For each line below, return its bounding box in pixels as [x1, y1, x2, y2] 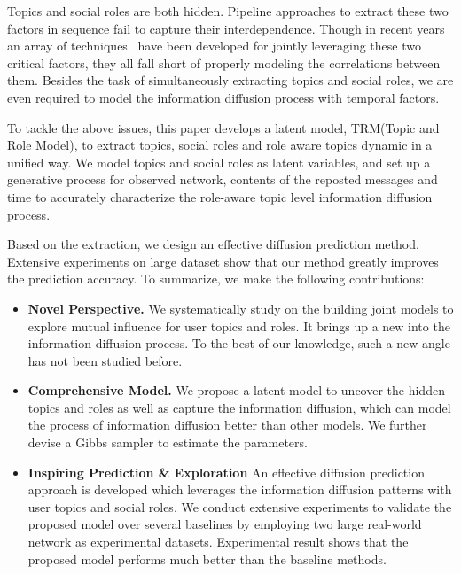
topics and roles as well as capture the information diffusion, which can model [27, 398, 451, 416]
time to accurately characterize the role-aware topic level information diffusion [7, 187, 433, 206]
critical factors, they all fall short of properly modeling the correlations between [7, 53, 441, 72]
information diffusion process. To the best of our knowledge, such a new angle [27, 334, 450, 353]
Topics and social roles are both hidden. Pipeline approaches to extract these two [7, 2, 449, 19]
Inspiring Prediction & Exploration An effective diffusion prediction [27, 462, 425, 481]
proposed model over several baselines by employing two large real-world [27, 515, 422, 533]
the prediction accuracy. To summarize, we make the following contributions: [7, 269, 425, 288]
